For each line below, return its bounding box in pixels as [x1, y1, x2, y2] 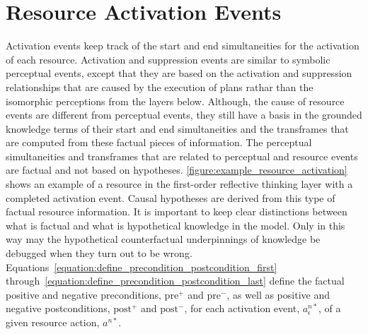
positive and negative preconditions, [6, 287, 161, 302]
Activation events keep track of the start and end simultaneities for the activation [6, 38, 360, 53]
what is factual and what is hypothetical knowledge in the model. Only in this [6, 217, 345, 232]
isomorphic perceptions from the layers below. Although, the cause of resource [6, 93, 345, 108]
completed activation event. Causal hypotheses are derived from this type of [6, 190, 335, 205]
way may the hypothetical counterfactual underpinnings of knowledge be [6, 232, 321, 246]
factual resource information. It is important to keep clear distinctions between [6, 204, 347, 219]
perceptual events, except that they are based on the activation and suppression [6, 66, 352, 80]
